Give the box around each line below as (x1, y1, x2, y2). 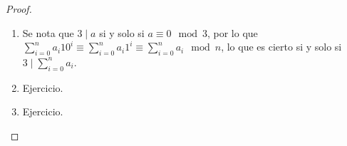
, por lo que (207, 25, 258, 40)
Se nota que (22, 25, 74, 40)
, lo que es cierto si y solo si (221, 39, 342, 54)
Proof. (6, 1, 32, 16)
